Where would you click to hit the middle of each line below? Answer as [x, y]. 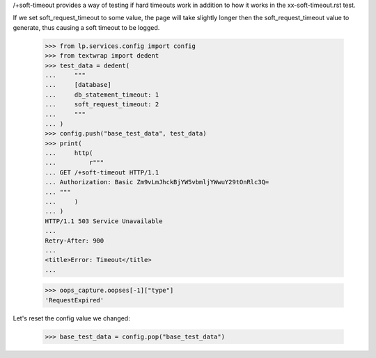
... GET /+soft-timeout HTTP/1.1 [102, 172]
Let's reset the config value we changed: [71, 318]
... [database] [78, 85]
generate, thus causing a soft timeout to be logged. [86, 27]
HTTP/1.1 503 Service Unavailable [104, 221]
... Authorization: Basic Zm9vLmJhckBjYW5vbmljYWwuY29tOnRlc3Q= [157, 182]
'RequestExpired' [75, 300]
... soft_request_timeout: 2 [102, 105]
